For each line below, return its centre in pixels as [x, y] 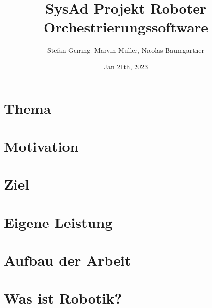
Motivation [41, 146]
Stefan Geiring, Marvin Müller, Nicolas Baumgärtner [126, 50]
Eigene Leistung [58, 222]
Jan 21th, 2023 [126, 66]
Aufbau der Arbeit [68, 260]
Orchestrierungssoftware [126, 27]
